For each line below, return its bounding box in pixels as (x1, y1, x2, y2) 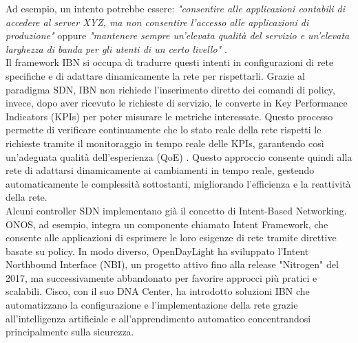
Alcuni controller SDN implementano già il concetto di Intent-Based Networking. (6, 203, 347, 217)
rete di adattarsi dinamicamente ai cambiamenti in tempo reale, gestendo (6, 163, 315, 177)
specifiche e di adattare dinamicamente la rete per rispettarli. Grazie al (6, 68, 305, 82)
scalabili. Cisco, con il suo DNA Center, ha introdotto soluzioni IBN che (6, 284, 310, 298)
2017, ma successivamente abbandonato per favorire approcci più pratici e (6, 270, 317, 285)
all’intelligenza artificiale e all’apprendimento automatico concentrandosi (6, 311, 311, 325)
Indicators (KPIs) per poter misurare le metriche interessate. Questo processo (6, 109, 333, 123)
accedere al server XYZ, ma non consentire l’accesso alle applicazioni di (6, 14, 309, 29)
